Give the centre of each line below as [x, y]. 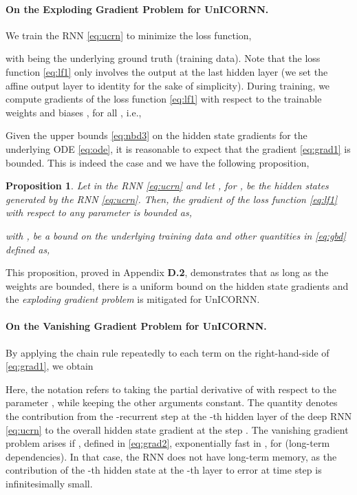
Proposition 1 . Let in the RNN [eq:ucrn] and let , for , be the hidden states [167, 186]
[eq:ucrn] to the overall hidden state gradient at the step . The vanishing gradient [177, 429]
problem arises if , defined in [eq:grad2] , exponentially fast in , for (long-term [168, 443]
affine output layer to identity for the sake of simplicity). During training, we [168, 85]
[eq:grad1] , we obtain [50, 366]
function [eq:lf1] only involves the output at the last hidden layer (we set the [167, 71]
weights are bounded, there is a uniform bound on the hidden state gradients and [177, 285]
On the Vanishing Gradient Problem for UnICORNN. [136, 326]
